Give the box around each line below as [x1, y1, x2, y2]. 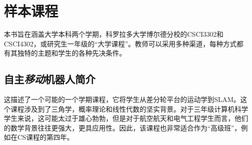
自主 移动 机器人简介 [4, 72, 95, 87]
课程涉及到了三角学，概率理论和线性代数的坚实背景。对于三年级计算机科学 [10, 103, 248, 114]
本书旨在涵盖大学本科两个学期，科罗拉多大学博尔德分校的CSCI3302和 [4, 29, 224, 39]
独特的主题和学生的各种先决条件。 [17, 48, 126, 58]
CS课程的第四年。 [17, 132, 74, 142]
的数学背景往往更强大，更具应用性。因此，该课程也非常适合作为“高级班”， [4, 122, 241, 132]
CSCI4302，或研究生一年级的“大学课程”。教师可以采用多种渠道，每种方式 [4, 38, 237, 48]
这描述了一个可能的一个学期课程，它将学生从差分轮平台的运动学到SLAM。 [4, 94, 240, 104]
